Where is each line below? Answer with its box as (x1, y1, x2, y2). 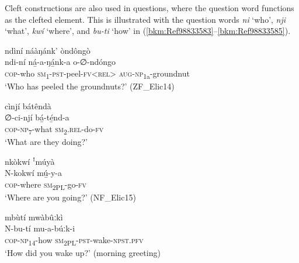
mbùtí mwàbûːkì (5, 210, 63, 223)
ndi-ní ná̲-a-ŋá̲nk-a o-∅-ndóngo (5, 56, 116, 68)
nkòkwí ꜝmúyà (5, 155, 55, 167)
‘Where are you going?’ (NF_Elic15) (5, 191, 136, 203)
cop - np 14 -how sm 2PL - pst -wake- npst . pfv (5, 233, 144, 247)
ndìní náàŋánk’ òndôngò (5, 44, 91, 56)
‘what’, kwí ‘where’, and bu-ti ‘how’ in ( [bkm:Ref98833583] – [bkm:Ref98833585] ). (5, 25, 291, 37)
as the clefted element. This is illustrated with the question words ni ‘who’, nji (5, 13, 286, 25)
